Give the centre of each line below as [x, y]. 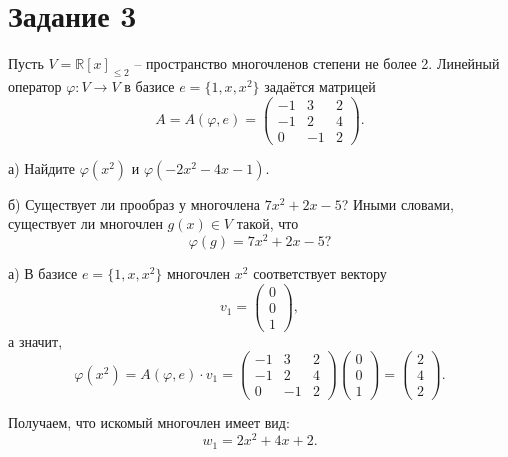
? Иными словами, [398, 203]
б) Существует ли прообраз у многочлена [134, 203]
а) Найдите [42, 167]
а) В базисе [43, 272]
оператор [35, 85]
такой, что [267, 223]
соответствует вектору [320, 272]
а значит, [35, 340]
